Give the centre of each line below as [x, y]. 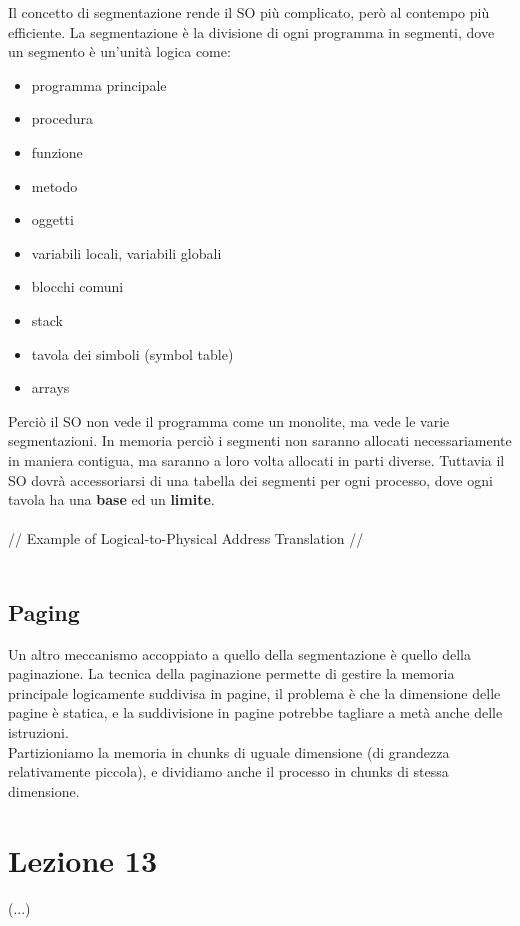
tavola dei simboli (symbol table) [132, 353]
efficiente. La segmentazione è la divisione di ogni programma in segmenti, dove [251, 31]
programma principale [99, 84]
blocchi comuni [77, 286]
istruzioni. [38, 732]
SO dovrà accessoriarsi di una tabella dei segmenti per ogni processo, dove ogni [250, 479]
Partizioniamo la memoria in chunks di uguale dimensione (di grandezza [229, 751]
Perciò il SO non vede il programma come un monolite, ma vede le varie [229, 420]
